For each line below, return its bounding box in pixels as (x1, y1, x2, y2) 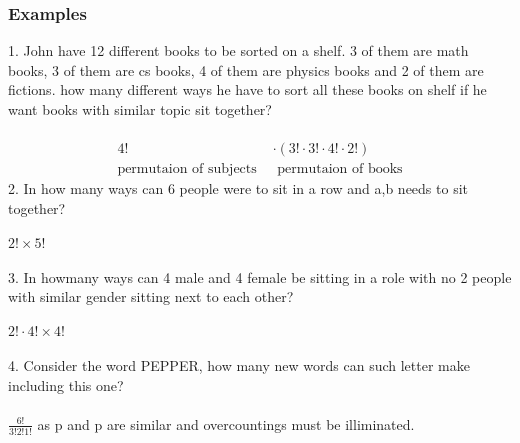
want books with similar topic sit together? (8, 99, 272, 119)
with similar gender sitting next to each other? (8, 286, 294, 307)
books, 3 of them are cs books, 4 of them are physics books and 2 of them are (8, 59, 484, 80)
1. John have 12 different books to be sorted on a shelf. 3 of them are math (8, 40, 469, 61)
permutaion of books (277, 162, 403, 177)
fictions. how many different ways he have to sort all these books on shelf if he (8, 79, 487, 100)
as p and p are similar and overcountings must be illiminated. (37, 413, 415, 434)
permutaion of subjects (117, 162, 257, 177)
